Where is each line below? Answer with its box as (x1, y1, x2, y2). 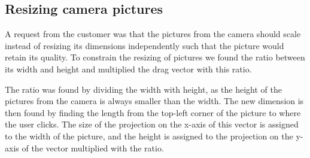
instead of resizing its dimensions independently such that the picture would (5, 39, 284, 51)
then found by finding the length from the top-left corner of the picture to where (5, 106, 301, 118)
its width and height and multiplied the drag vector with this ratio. (5, 62, 252, 75)
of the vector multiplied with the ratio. (22, 141, 164, 154)
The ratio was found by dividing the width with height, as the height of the (5, 83, 282, 95)
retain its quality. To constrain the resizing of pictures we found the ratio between (5, 51, 305, 63)
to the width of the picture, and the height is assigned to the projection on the (5, 129, 293, 142)
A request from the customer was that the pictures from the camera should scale (5, 28, 301, 40)
